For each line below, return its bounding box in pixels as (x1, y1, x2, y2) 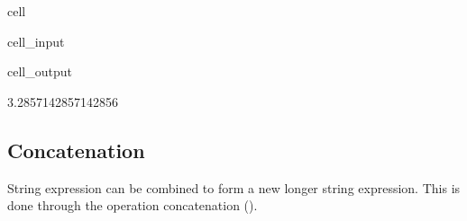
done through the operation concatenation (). (7, 196, 258, 215)
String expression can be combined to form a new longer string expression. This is (7, 178, 461, 197)
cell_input (7, 31, 65, 50)
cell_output (7, 62, 72, 81)
